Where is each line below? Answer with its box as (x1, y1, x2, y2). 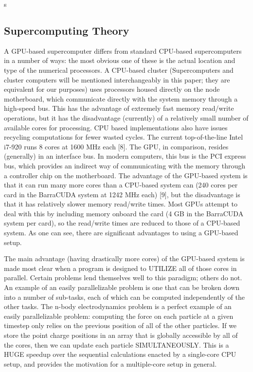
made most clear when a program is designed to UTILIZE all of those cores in (4, 263, 237, 273)
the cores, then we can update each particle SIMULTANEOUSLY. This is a (4, 339, 229, 350)
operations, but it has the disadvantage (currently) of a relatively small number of (4, 112, 249, 123)
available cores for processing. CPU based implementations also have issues (4, 122, 228, 132)
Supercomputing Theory (4, 22, 129, 38)
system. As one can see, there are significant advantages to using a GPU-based (4, 227, 238, 238)
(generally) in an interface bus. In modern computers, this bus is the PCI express (4, 151, 246, 161)
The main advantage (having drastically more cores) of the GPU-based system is (4, 253, 245, 264)
